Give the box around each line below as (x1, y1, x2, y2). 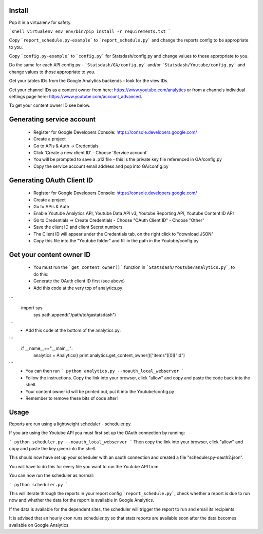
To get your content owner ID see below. (9, 102, 91, 108)
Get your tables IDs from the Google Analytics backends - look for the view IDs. (9, 78, 169, 84)
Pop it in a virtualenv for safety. (9, 20, 72, 25)
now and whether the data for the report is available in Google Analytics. (9, 497, 154, 503)
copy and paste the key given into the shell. (9, 446, 96, 452)
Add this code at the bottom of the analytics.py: (25, 327, 121, 334)
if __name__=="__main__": (21, 345, 73, 351)
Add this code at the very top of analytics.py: (33, 285, 124, 291)
